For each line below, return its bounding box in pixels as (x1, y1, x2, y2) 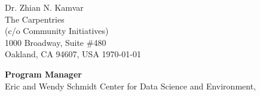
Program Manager (5, 67, 82, 80)
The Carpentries (5, 13, 65, 25)
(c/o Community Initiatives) (5, 24, 109, 37)
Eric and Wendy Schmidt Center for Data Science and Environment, (5, 79, 256, 92)
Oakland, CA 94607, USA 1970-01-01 (5, 48, 141, 60)
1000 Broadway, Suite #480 (5, 36, 106, 48)
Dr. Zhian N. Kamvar (5, 1, 84, 13)
